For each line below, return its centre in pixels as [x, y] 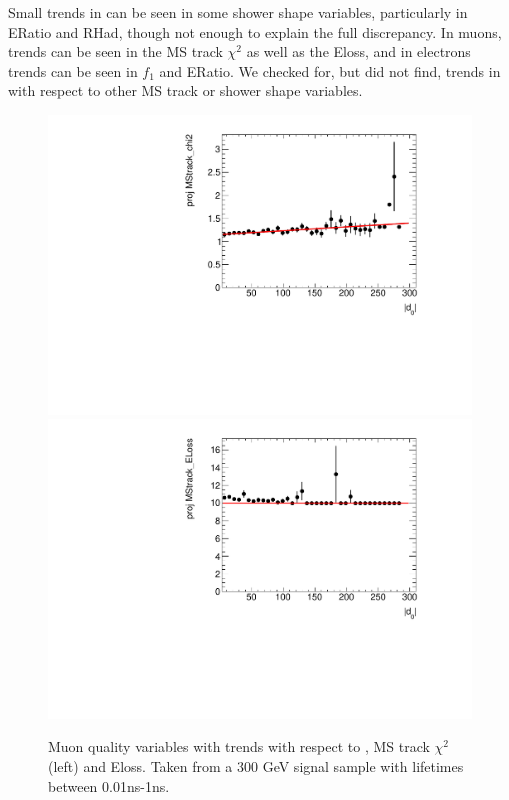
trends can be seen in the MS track [115, 51]
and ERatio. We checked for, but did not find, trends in [330, 70]
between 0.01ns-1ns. [109, 785]
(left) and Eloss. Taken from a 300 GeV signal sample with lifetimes [256, 766]
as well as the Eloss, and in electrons [358, 51]
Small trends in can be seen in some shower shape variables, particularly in [238, 12]
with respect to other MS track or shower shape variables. [185, 90]
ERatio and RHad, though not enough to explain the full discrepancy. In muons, [255, 31]
